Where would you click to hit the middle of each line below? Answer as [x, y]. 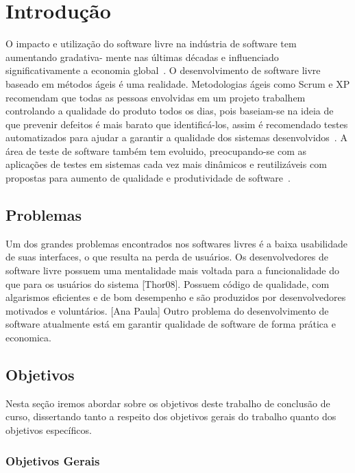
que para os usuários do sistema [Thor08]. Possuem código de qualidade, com [168, 283]
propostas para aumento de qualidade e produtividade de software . [148, 178]
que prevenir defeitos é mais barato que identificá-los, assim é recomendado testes [177, 124]
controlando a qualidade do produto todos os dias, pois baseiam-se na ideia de [170, 111]
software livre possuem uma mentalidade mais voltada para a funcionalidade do [172, 270]
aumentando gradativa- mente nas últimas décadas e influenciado [142, 57]
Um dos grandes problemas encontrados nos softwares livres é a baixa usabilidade [177, 243]
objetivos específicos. [49, 430]
